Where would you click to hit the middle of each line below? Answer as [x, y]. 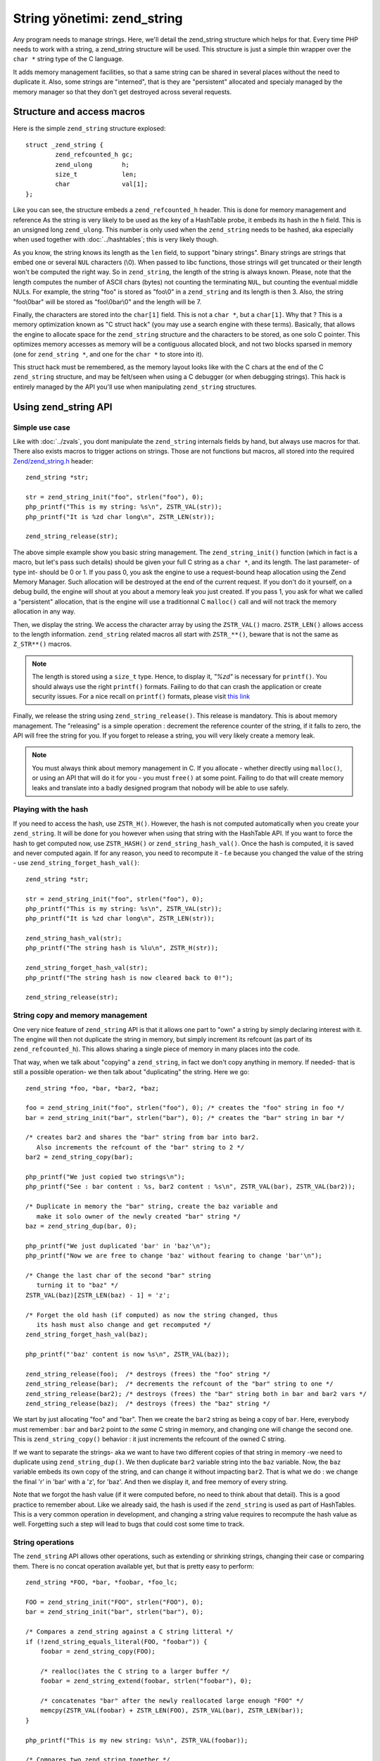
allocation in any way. [44, 611]
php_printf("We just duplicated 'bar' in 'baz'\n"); [118, 1246]
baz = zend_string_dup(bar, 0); [81, 1226]
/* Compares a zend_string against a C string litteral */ [129, 1632]
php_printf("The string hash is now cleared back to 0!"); [129, 978]
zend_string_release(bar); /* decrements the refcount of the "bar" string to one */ [179, 1384]
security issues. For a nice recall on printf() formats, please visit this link [141, 696]
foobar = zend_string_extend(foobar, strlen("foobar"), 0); [146, 1681]
